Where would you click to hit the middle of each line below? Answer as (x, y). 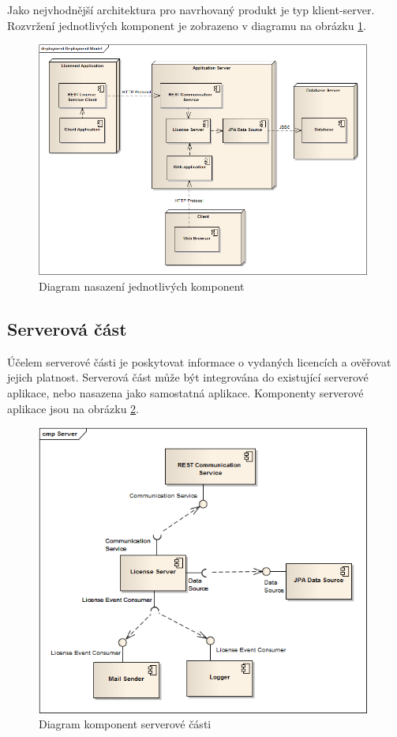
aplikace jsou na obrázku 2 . (73, 408)
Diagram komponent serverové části (125, 724)
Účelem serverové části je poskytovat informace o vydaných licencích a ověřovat (199, 361)
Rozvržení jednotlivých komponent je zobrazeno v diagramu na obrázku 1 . (187, 25)
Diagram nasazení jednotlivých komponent (142, 286)
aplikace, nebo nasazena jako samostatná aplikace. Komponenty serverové (185, 392)
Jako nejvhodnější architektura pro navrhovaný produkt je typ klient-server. (191, 9)
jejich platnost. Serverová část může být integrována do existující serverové (188, 377)
